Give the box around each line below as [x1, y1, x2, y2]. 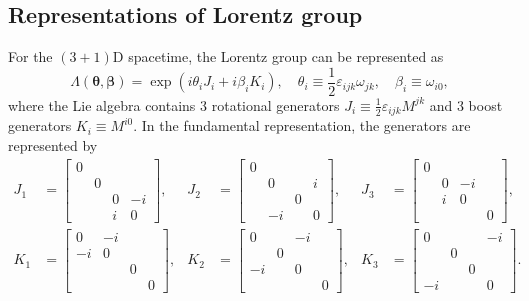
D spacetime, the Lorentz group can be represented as [112, 46, 444, 67]
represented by [8, 134, 98, 155]
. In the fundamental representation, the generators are [133, 115, 471, 136]
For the [8, 46, 53, 67]
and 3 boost [429, 94, 503, 115]
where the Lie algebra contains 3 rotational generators [8, 94, 340, 115]
